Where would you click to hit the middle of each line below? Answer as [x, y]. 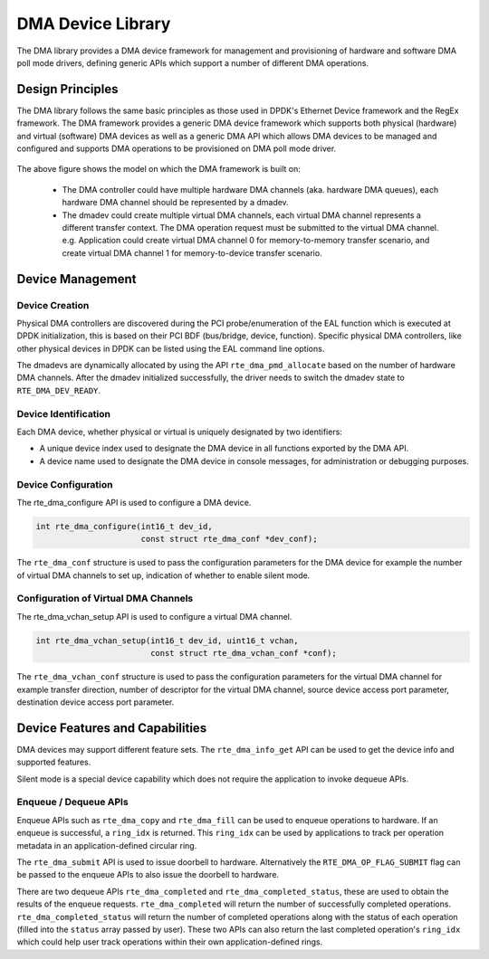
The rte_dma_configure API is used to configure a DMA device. [134, 502]
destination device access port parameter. [96, 702]
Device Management [77, 279]
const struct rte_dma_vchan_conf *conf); [243, 653]
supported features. [54, 762]
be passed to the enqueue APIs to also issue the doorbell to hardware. [148, 875]
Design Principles [67, 89]
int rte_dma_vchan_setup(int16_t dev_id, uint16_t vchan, [167, 641]
